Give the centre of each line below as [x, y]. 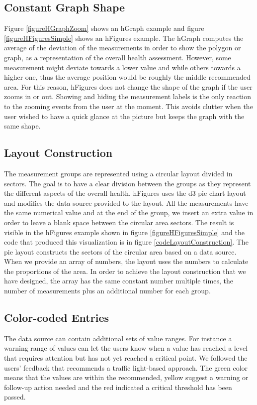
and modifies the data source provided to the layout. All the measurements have [126, 202]
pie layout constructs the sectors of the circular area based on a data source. [120, 251]
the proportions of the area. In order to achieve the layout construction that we [125, 271]
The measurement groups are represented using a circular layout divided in [118, 173]
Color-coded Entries [56, 318]
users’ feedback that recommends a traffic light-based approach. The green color [126, 367]
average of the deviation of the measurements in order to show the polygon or [123, 48]
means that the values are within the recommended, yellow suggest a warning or [126, 377]
